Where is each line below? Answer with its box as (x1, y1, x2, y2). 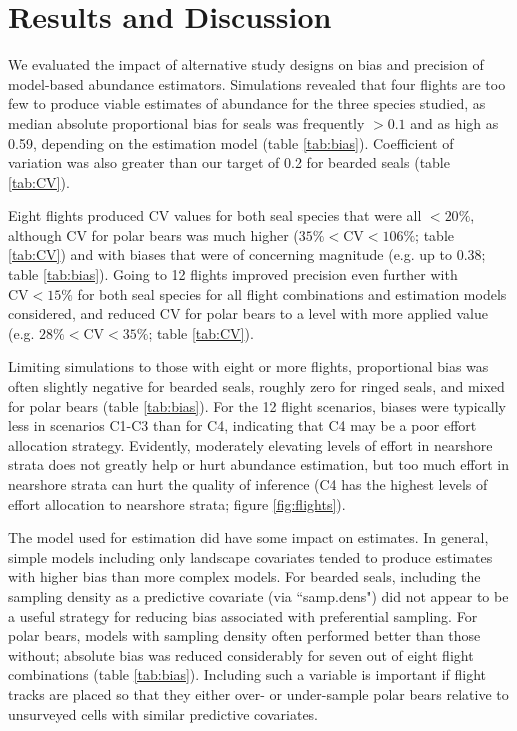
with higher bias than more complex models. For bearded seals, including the (8, 566, 481, 587)
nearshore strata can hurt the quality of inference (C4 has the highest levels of (8, 474, 488, 494)
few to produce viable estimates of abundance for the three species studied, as (8, 93, 486, 114)
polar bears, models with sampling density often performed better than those (8, 625, 481, 646)
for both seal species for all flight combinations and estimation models (77, 283, 507, 304)
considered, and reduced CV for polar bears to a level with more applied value (8, 303, 488, 324)
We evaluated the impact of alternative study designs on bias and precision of (8, 54, 484, 75)
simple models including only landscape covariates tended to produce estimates (8, 546, 493, 567)
